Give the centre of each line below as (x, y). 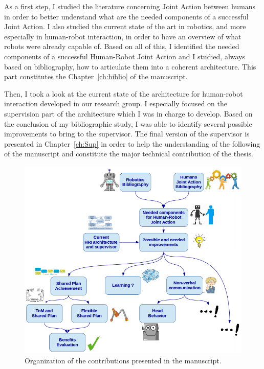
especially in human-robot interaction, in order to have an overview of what (123, 36)
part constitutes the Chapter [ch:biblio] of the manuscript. (96, 76)
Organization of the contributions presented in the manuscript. (123, 360)
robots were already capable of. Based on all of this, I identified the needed (122, 46)
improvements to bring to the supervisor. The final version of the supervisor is (127, 134)
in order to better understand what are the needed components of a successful (126, 16)
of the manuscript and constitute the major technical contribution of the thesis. (129, 154)
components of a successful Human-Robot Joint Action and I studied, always (125, 56)
